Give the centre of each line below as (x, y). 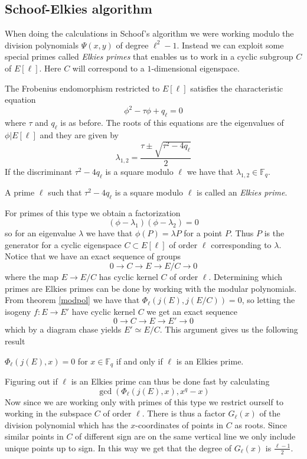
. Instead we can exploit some (230, 45)
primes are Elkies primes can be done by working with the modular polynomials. (151, 288)
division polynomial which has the (66, 424)
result (15, 341)
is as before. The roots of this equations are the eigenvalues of (172, 123)
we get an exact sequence (192, 311)
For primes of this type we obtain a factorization (93, 212)
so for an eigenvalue (40, 233)
